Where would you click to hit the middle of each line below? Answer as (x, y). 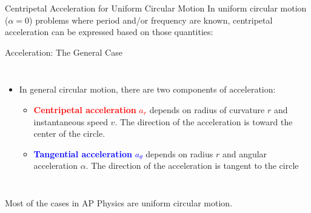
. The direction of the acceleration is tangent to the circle (192, 165)
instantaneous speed (71, 121)
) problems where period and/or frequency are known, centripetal (151, 20)
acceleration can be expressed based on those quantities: (109, 32)
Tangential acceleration (83, 153)
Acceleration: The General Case (64, 52)
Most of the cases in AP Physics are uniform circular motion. (119, 202)
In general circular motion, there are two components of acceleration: (147, 89)
